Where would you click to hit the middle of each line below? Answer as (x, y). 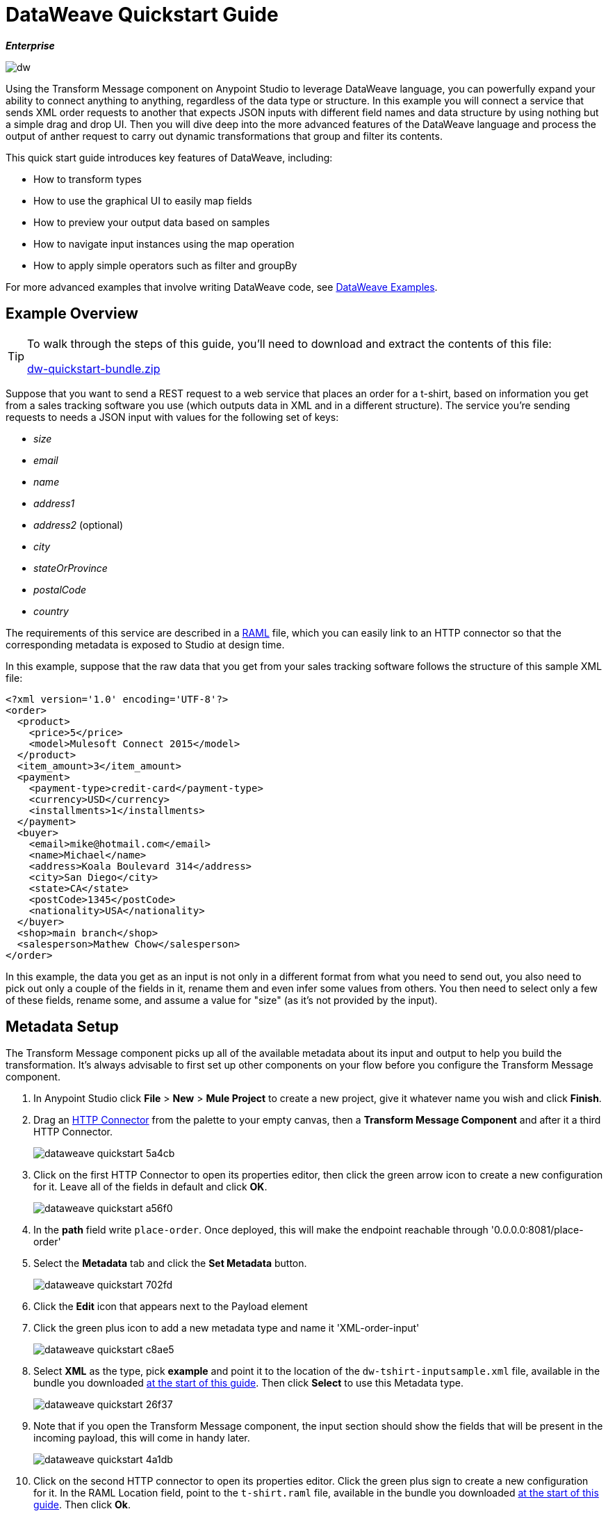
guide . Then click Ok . (82, 1505)
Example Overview (72, 314)
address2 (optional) (79, 525)
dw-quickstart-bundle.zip (94, 368)
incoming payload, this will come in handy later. (142, 1438)
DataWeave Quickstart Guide (142, 15)
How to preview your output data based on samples (152, 222)
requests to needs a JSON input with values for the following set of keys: (172, 417)
